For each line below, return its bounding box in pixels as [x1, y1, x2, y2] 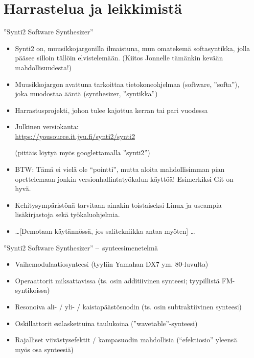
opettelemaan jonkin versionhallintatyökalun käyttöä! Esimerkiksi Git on [15, 173, 233, 184]
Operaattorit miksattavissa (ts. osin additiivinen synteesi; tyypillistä [15, 275, 220, 285]
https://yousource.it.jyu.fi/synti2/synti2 [15, 131, 135, 141]
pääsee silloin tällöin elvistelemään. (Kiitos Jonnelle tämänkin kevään [15, 53, 223, 63]
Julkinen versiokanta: [15, 121, 79, 132]
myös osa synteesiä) [15, 344, 74, 354]
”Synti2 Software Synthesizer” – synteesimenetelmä [3, 242, 158, 252]
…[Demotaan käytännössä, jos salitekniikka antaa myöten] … [15, 226, 195, 236]
